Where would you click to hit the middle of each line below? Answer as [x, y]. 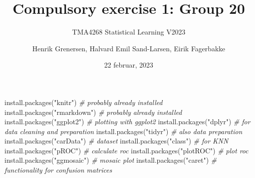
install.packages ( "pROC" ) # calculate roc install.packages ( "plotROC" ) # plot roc [127, 150]
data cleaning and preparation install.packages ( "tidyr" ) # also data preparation [124, 131]
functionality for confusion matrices [58, 170]
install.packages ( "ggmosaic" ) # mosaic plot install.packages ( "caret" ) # [111, 160]
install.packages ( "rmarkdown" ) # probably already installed [93, 112]
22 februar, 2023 [129, 65]
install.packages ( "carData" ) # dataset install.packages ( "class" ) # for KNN [116, 141]
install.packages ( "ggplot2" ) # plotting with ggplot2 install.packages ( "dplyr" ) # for [127, 122]
